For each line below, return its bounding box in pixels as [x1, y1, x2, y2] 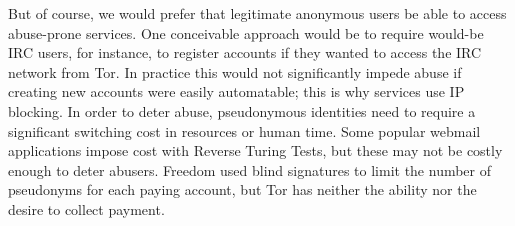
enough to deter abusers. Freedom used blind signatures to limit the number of [8, 159, 492, 180]
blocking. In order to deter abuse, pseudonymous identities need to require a [8, 100, 476, 121]
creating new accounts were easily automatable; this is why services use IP [8, 81, 465, 102]
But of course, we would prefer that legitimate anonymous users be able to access [8, 3, 507, 23]
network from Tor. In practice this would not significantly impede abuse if [8, 61, 462, 82]
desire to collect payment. [8, 198, 165, 219]
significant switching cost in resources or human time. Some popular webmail [8, 120, 481, 141]
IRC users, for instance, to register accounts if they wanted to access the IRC [8, 42, 482, 63]
